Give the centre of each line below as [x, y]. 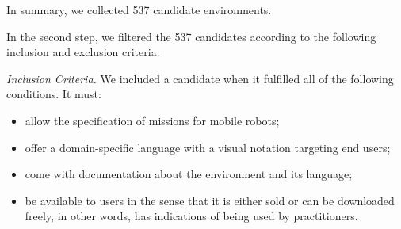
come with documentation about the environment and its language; [189, 174]
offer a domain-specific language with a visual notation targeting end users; [208, 147]
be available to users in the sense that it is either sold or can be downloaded [210, 200]
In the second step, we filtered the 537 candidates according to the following [191, 36]
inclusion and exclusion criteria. [83, 52]
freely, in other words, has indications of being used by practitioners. [191, 216]
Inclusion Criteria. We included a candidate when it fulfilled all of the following [200, 78]
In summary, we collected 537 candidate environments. [139, 10]
